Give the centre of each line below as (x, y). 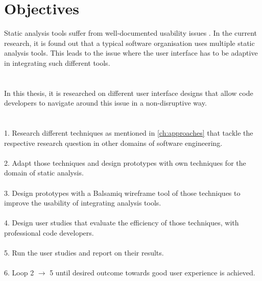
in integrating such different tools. (57, 62)
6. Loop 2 (19, 273)
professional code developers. (49, 233)
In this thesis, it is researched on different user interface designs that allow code (129, 93)
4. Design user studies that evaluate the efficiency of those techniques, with (122, 223)
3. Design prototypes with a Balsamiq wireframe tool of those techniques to (122, 193)
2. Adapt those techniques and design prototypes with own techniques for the (125, 162)
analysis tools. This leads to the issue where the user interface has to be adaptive (131, 53)
